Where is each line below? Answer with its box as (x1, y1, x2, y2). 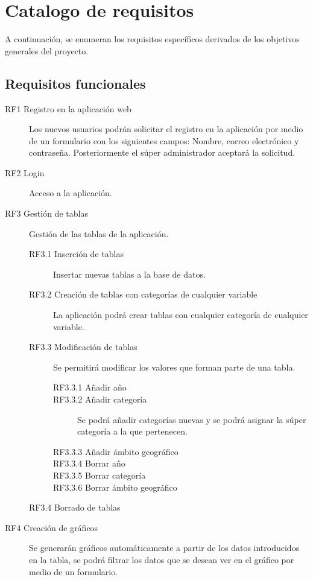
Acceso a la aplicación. (29, 186, 112, 199)
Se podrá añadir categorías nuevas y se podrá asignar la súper (77, 413, 306, 425)
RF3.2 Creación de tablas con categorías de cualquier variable (29, 288, 258, 301)
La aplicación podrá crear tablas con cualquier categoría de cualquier (53, 308, 308, 321)
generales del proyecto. (5, 44, 89, 57)
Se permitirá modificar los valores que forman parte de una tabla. (53, 360, 296, 373)
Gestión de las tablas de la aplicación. (29, 227, 169, 240)
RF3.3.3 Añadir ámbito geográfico (53, 445, 179, 457)
